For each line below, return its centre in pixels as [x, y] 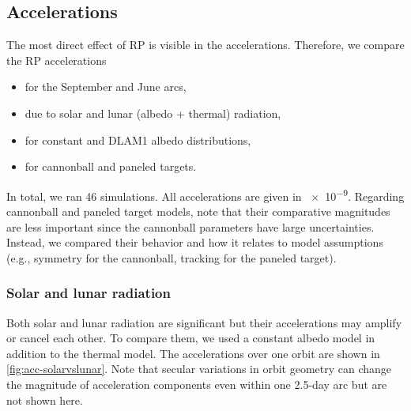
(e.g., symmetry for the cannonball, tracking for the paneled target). [172, 257]
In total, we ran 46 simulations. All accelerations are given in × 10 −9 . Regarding [205, 194]
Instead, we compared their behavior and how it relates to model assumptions [195, 242]
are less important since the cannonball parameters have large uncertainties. [190, 226]
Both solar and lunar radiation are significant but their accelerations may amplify [204, 322]
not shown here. [45, 400]
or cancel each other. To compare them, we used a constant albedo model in [191, 338]
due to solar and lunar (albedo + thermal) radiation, [153, 113]
